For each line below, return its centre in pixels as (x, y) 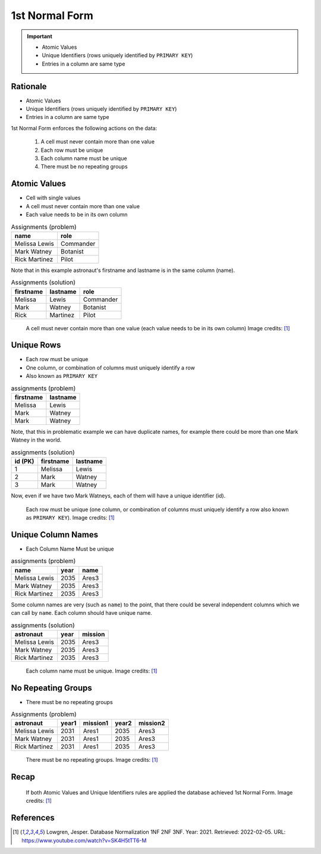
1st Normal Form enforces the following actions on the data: (84, 128)
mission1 (96, 723)
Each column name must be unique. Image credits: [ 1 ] (92, 671)
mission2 (152, 723)
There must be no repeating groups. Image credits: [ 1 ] (92, 760)
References (33, 818)
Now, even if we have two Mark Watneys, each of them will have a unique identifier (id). (118, 496)
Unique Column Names (54, 535)
